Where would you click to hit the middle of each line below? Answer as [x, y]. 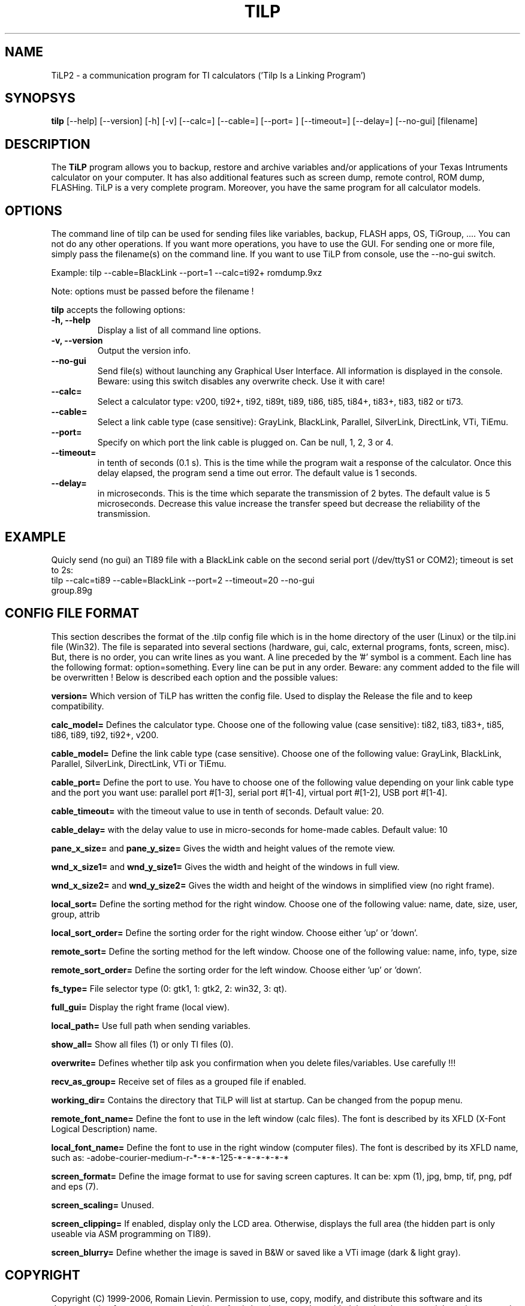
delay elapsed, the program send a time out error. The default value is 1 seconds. [257, 473]
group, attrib [76, 914]
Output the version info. [144, 351]
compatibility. [78, 706]
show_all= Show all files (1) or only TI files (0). [142, 1044]
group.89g [72, 590]
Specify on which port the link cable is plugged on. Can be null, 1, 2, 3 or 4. [245, 443]
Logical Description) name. [104, 1129]
